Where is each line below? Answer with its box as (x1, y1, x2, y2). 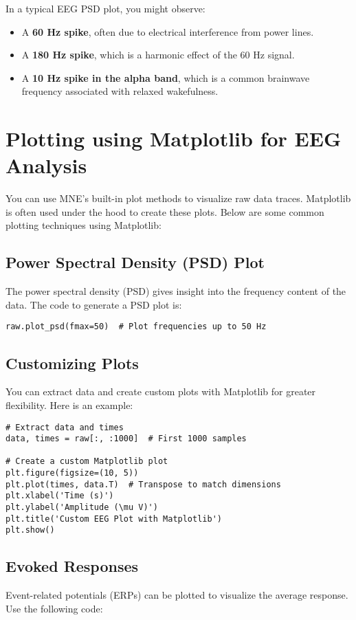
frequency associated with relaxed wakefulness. (21, 84, 219, 98)
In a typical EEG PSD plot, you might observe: (5, 1, 205, 15)
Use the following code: (5, 601, 103, 615)
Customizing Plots (5, 352, 139, 373)
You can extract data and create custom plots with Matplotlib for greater (5, 384, 316, 399)
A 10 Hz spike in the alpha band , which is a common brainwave (21, 70, 310, 85)
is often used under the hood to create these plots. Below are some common (5, 204, 324, 219)
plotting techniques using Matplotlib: (5, 218, 162, 232)
